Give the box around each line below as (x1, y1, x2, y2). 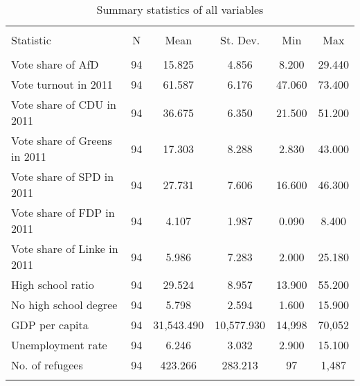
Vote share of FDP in (11, 204, 115, 220)
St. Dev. (220, 32, 260, 48)
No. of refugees (11, 357, 83, 373)
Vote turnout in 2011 (11, 76, 113, 92)
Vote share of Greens (11, 132, 112, 148)
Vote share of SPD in (11, 168, 114, 184)
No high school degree (11, 297, 118, 313)
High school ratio (11, 277, 94, 292)
